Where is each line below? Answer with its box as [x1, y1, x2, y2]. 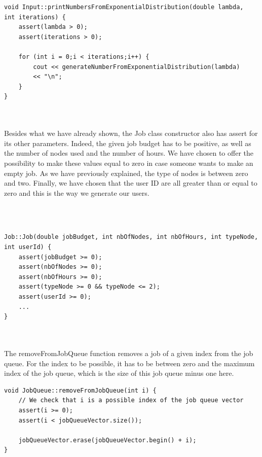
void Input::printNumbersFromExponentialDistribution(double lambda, [4, 4, 244, 11]
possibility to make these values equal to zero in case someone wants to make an [4, 157, 253, 168]
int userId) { [4, 243, 52, 251]
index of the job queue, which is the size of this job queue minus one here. [4, 368, 234, 378]
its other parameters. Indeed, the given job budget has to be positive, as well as [4, 137, 251, 148]
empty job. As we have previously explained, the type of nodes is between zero [4, 167, 248, 178]
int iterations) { [4, 13, 66, 21]
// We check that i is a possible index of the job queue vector [18, 397, 244, 404]
